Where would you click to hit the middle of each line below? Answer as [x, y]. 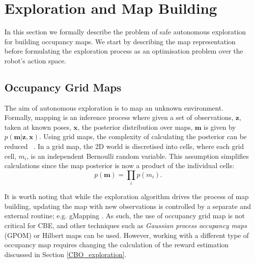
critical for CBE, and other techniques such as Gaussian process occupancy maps [126, 225]
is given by [220, 127]
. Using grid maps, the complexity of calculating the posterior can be [143, 136]
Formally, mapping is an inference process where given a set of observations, [119, 117]
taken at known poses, [38, 127]
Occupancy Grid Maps [63, 87]
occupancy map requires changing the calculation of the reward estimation [117, 245]
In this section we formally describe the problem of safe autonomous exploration [125, 32]
